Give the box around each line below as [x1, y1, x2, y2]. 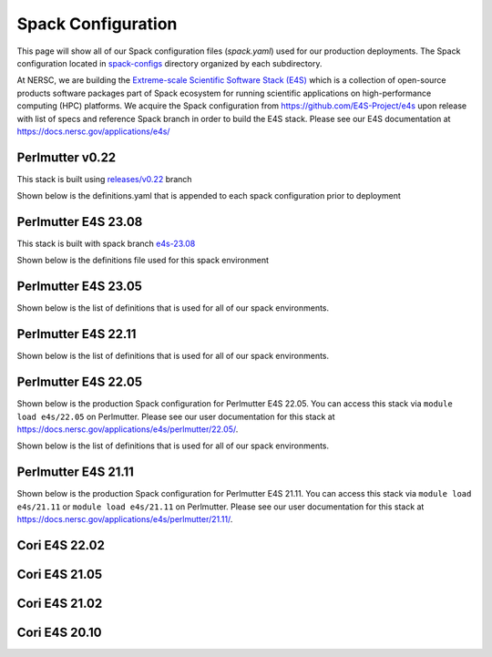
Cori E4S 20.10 [16, 624, 102, 640]
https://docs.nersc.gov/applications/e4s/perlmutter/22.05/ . [16, 424, 239, 435]
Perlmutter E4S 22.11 [16, 326, 137, 342]
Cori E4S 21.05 [16, 566, 103, 582]
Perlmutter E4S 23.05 [16, 279, 143, 294]
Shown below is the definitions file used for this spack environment [16, 255, 269, 266]
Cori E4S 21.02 [16, 595, 103, 611]
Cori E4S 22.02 [16, 538, 105, 553]
